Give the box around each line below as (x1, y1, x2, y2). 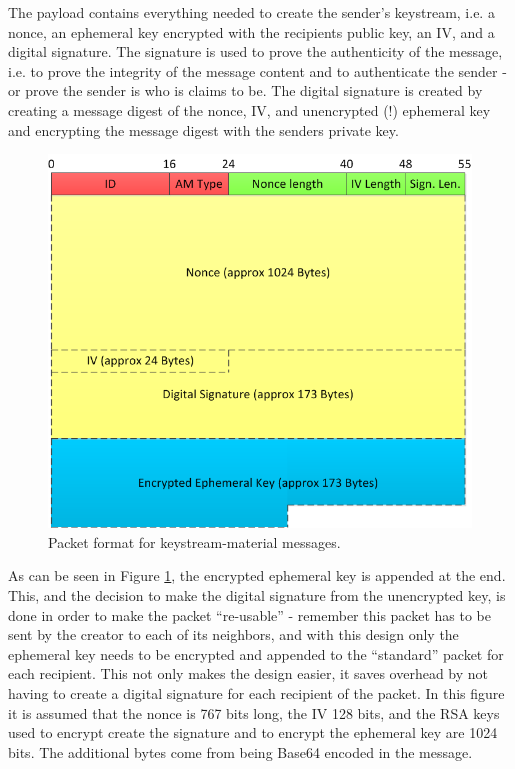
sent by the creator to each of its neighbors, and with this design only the (8, 624, 459, 645)
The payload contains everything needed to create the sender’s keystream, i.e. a (8, 2, 495, 22)
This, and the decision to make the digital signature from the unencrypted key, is (8, 585, 506, 606)
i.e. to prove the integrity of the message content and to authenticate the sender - (8, 60, 507, 81)
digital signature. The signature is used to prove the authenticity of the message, (8, 41, 503, 62)
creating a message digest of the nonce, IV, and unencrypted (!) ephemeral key (8, 99, 491, 120)
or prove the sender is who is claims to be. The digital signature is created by (8, 80, 483, 101)
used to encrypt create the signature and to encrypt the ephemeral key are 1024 (8, 722, 498, 743)
